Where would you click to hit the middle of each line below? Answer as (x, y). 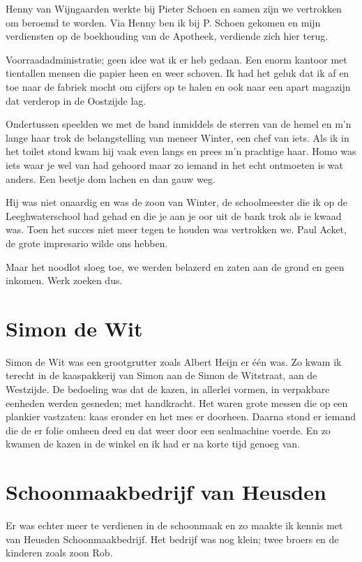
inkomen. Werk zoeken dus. (64, 280)
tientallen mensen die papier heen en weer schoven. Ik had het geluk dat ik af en (178, 73)
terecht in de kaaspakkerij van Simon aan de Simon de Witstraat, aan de (161, 375)
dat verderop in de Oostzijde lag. (76, 100)
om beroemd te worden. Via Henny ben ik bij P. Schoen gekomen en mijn (163, 22)
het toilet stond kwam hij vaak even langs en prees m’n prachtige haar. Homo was (181, 151)
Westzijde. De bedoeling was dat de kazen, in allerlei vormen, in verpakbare (168, 389)
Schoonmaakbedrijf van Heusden (166, 492)
